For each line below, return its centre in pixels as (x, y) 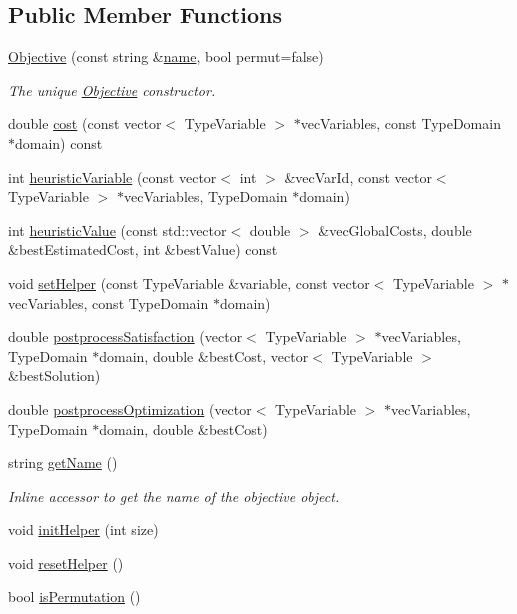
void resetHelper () (66, 562)
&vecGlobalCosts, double (395, 229)
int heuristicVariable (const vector (112, 176)
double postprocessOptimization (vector (130, 408)
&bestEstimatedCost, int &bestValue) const (143, 249)
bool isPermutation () (74, 596)
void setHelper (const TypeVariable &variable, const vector (189, 282)
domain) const (59, 142)
